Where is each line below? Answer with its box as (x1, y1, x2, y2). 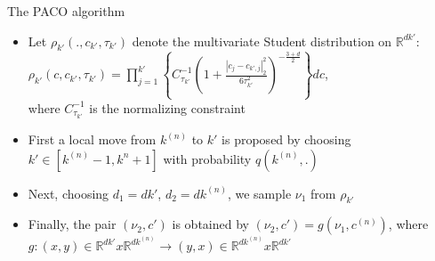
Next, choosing (28, 184, 109, 202)
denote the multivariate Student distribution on (132, 31, 392, 50)
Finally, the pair (28, 215, 117, 233)
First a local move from (28, 130, 157, 149)
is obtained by (172, 215, 249, 233)
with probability (163, 149, 252, 167)
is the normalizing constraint (89, 98, 246, 117)
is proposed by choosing (222, 130, 351, 149)
